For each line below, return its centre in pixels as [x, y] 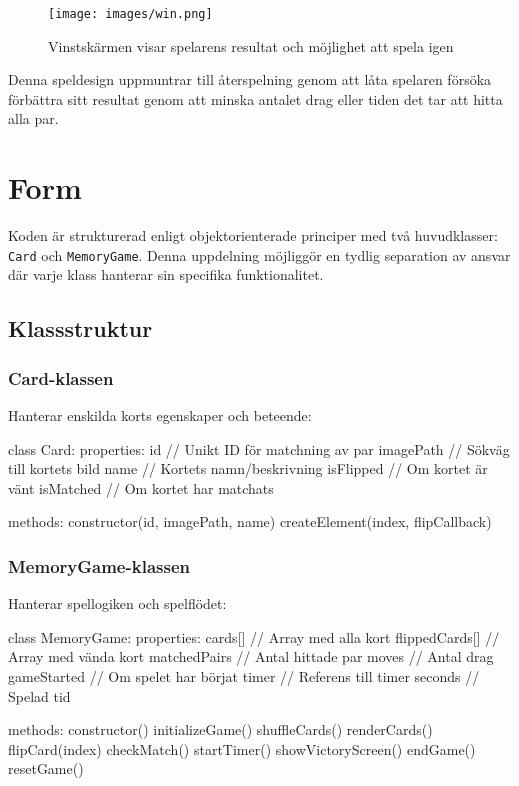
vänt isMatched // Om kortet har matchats [141, 487]
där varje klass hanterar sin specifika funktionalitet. [166, 274]
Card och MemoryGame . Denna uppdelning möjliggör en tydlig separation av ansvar [259, 254]
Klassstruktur [80, 328]
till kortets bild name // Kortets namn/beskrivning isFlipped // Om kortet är [248, 468]
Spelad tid [39, 695]
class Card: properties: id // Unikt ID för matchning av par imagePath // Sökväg [259, 448]
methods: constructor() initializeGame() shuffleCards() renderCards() [220, 729]
